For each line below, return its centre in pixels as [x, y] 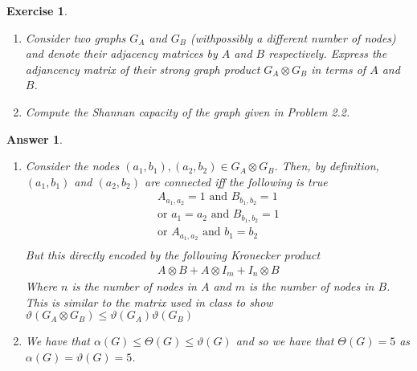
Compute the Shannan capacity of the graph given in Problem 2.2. [188, 111]
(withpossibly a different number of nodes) [293, 37]
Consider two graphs [76, 37]
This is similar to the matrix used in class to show [149, 302]
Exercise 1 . [37, 10]
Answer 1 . [35, 139]
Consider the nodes [72, 166]
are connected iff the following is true [236, 181]
